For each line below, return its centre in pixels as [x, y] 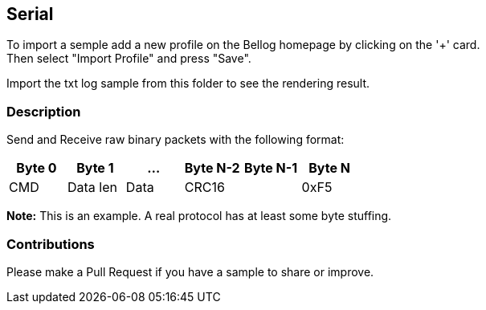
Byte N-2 [212, 168]
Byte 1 [95, 168]
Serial [30, 14]
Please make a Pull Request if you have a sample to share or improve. [190, 271]
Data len [92, 188]
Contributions [51, 244]
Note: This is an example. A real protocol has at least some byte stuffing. [199, 216]
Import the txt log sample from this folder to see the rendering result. [188, 84]
